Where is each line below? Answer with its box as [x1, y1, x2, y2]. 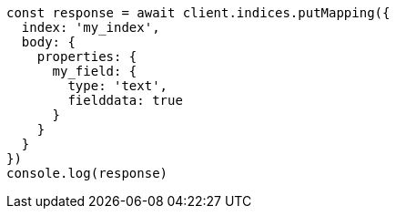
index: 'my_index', [21, 20, 160, 35]
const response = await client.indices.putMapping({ [6, 5, 391, 20]
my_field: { [52, 64, 137, 78]
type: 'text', [67, 78, 168, 93]
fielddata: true [67, 93, 183, 108]
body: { [21, 35, 76, 49]
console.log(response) [6, 166, 168, 180]
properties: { [36, 49, 137, 64]
